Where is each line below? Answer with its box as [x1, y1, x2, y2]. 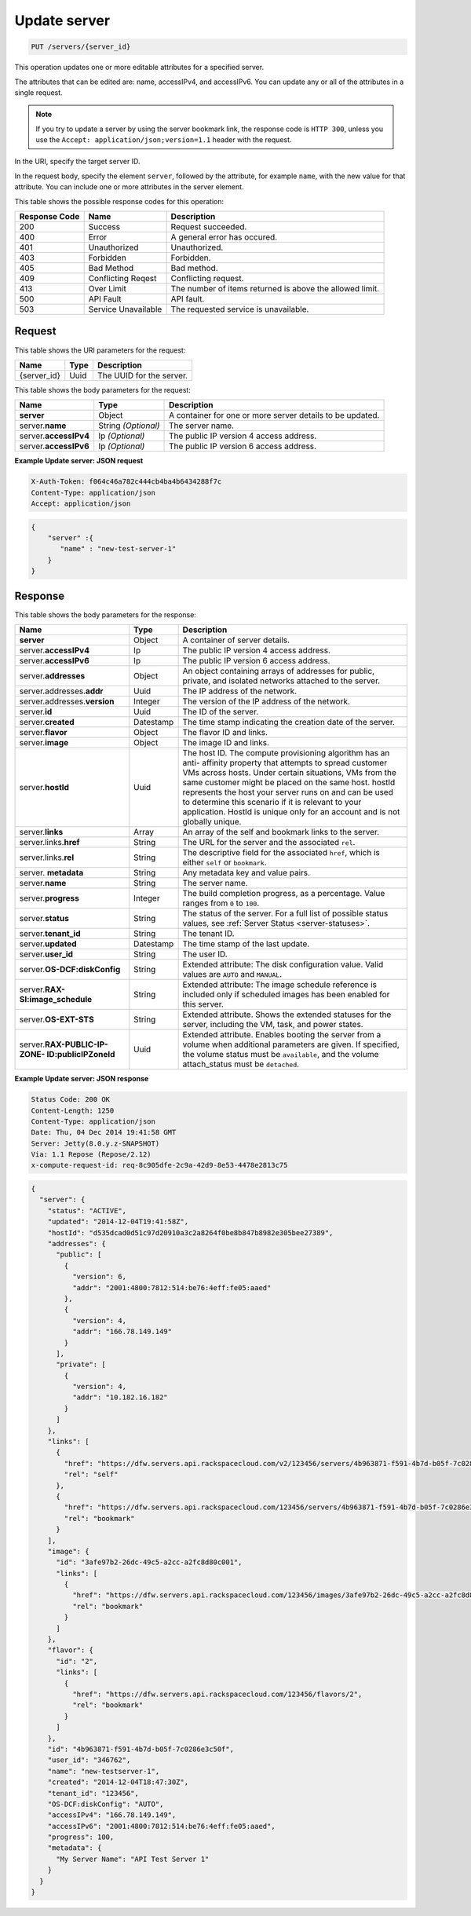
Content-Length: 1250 [31, 1106, 115, 1115]
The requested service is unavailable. [170, 304, 309, 315]
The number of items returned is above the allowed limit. [170, 283, 380, 294]
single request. [14, 87, 63, 97]
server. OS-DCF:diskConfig [19, 964, 121, 975]
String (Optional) [98, 420, 160, 431]
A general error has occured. [170, 232, 278, 243]
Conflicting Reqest [88, 273, 157, 284]
